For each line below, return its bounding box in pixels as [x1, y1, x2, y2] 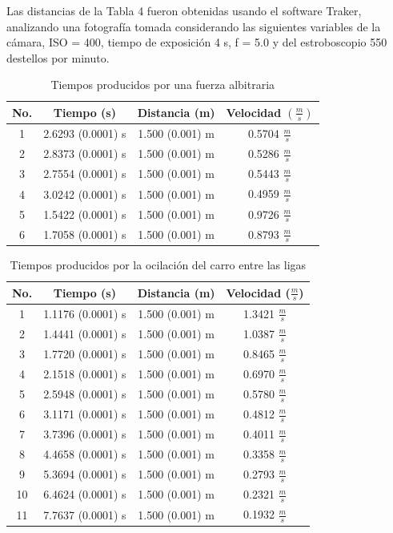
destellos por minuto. [6, 49, 110, 66]
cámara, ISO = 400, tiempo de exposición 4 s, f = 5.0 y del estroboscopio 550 [6, 34, 387, 50]
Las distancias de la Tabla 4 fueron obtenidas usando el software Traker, [6, 2, 362, 18]
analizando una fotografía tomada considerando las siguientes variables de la [6, 18, 381, 34]
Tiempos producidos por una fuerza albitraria [50, 76, 275, 93]
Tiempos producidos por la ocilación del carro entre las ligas [10, 256, 307, 273]
